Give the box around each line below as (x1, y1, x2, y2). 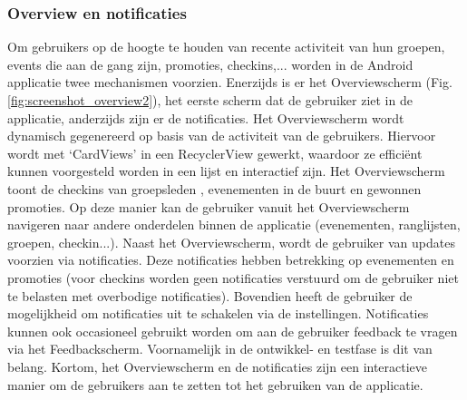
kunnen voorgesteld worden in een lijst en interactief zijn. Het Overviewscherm (7, 161, 445, 180)
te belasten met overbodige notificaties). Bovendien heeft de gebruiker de (7, 286, 413, 305)
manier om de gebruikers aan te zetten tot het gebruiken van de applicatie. (7, 375, 423, 394)
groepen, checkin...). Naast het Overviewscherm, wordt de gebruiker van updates (7, 232, 455, 251)
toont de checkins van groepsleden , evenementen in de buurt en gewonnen (7, 179, 422, 198)
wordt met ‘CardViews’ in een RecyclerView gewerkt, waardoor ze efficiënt (7, 143, 423, 162)
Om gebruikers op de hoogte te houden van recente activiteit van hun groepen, (7, 37, 445, 56)
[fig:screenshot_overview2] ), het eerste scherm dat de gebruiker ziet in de (7, 91, 413, 109)
